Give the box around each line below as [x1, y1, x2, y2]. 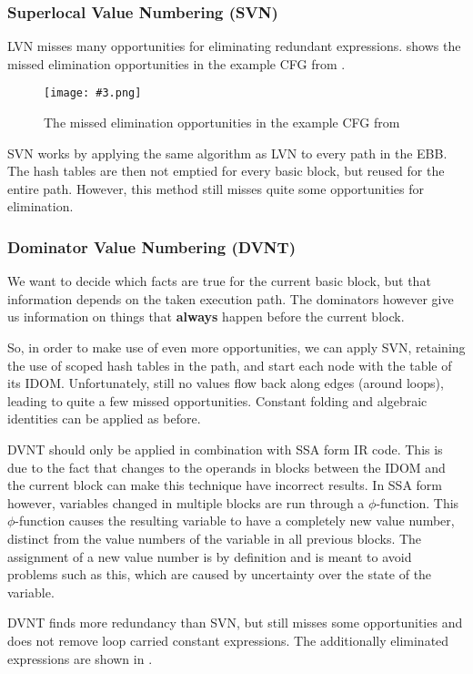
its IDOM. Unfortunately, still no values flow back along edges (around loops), [7, 373, 444, 393]
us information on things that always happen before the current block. [7, 307, 405, 326]
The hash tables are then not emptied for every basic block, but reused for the [7, 161, 445, 180]
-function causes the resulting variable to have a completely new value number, [15, 511, 455, 530]
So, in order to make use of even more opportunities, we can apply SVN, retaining [7, 338, 466, 357]
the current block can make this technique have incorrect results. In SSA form [7, 475, 443, 495]
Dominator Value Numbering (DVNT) [7, 235, 296, 258]
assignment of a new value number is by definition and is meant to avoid [7, 546, 412, 566]
